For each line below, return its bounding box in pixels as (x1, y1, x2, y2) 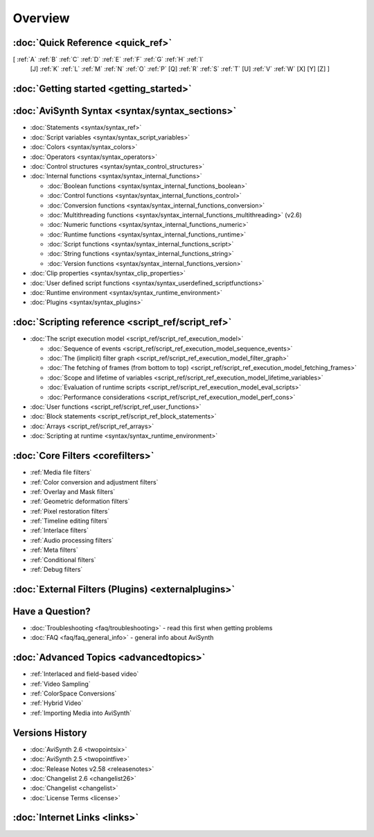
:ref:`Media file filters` (30, 468, 92, 477)
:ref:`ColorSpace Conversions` (30, 689, 117, 697)
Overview (12, 10, 70, 26)
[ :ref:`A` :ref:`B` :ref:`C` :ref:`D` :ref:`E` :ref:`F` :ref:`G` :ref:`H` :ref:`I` (12, 56, 204, 64)
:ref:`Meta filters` (30, 546, 79, 555)
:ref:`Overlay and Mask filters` (30, 487, 116, 496)
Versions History (12, 727, 87, 738)
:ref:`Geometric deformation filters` (30, 497, 130, 506)
